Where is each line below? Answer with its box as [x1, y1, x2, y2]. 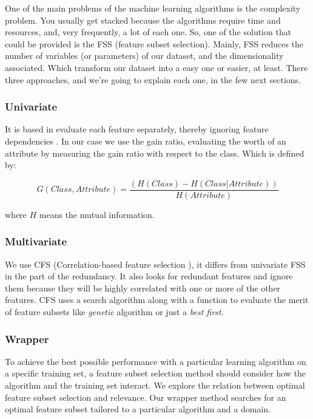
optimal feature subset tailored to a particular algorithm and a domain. [5, 403, 271, 415]
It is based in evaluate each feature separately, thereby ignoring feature [5, 123, 269, 135]
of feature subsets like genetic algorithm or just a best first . [5, 305, 224, 318]
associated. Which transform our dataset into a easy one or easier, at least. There [5, 61, 308, 73]
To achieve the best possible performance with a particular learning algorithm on [5, 355, 306, 367]
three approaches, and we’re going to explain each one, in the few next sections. [5, 73, 301, 86]
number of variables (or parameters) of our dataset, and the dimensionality [5, 49, 284, 62]
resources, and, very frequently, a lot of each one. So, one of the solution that [5, 26, 292, 38]
